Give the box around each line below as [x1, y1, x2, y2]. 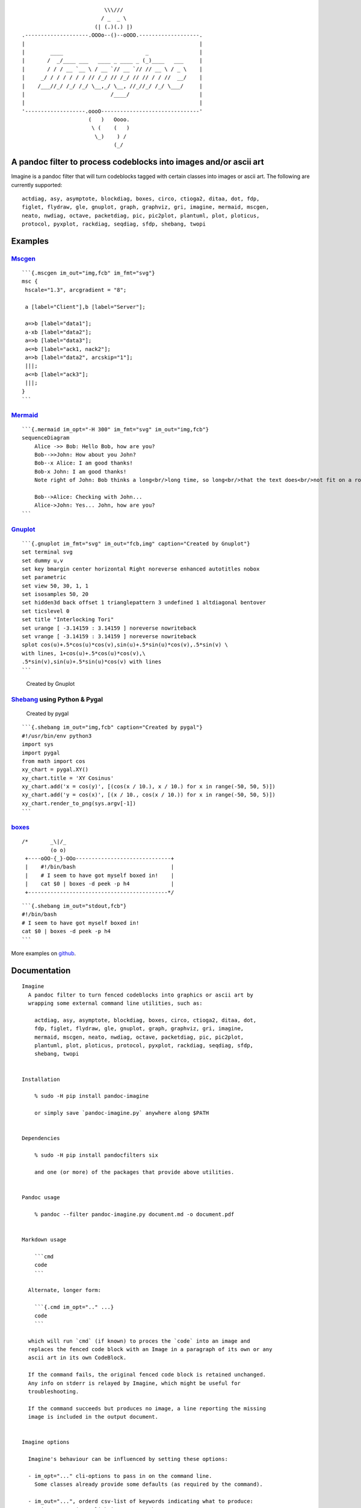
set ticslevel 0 [22, 607, 70, 615]
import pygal [22, 749, 60, 756]
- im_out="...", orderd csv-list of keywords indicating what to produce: [28, 1498, 254, 1505]
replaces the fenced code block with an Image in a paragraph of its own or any [28, 1346, 273, 1353]
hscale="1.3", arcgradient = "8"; [25, 287, 127, 293]
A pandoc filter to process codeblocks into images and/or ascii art [11, 157, 264, 167]
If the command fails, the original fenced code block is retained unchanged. [28, 1371, 267, 1378]
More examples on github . [11, 949, 76, 957]
